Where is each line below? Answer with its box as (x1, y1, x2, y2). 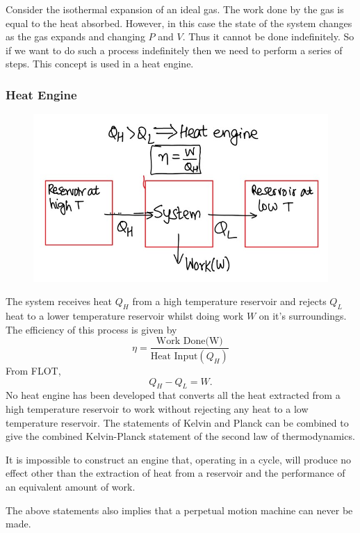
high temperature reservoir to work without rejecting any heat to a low (6, 402, 309, 416)
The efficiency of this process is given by (6, 322, 177, 336)
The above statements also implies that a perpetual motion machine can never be (6, 502, 353, 517)
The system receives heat (6, 294, 113, 309)
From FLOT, (6, 363, 61, 378)
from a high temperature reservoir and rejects (132, 294, 327, 309)
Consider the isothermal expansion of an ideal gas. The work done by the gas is (6, 2, 344, 16)
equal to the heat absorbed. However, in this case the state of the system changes (6, 15, 352, 30)
